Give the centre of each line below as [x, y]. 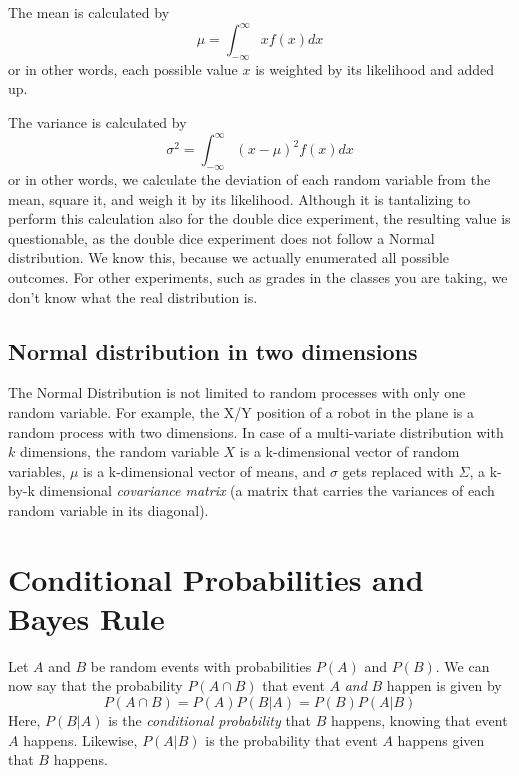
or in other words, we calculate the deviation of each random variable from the [249, 178]
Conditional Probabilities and [216, 578]
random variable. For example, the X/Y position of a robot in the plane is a [241, 411]
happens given [441, 739]
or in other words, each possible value [123, 68]
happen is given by [444, 685]
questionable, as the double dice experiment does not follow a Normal [221, 237]
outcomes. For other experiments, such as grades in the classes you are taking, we [258, 276]
